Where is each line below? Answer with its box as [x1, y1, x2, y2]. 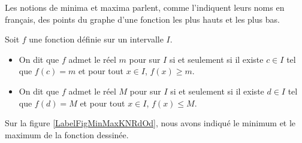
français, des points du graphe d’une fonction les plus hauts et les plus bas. [5, 13, 280, 25]
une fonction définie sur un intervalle [29, 33, 164, 45]
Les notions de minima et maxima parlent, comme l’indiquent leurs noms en [5, 1, 285, 13]
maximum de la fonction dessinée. [5, 128, 129, 141]
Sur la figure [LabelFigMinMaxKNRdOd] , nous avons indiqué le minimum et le [5, 117, 296, 129]
